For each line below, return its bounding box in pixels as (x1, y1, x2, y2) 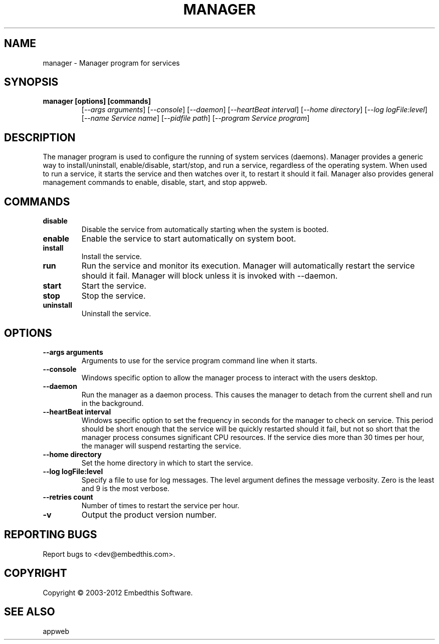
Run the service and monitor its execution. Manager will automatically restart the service (81, 261, 415, 271)
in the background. (81, 398, 144, 407)
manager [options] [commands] (43, 97, 151, 106)
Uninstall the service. (81, 309, 151, 318)
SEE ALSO (4, 605, 55, 618)
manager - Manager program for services (43, 58, 180, 67)
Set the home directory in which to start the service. (81, 458, 253, 467)
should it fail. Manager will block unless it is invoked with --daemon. (81, 271, 338, 281)
